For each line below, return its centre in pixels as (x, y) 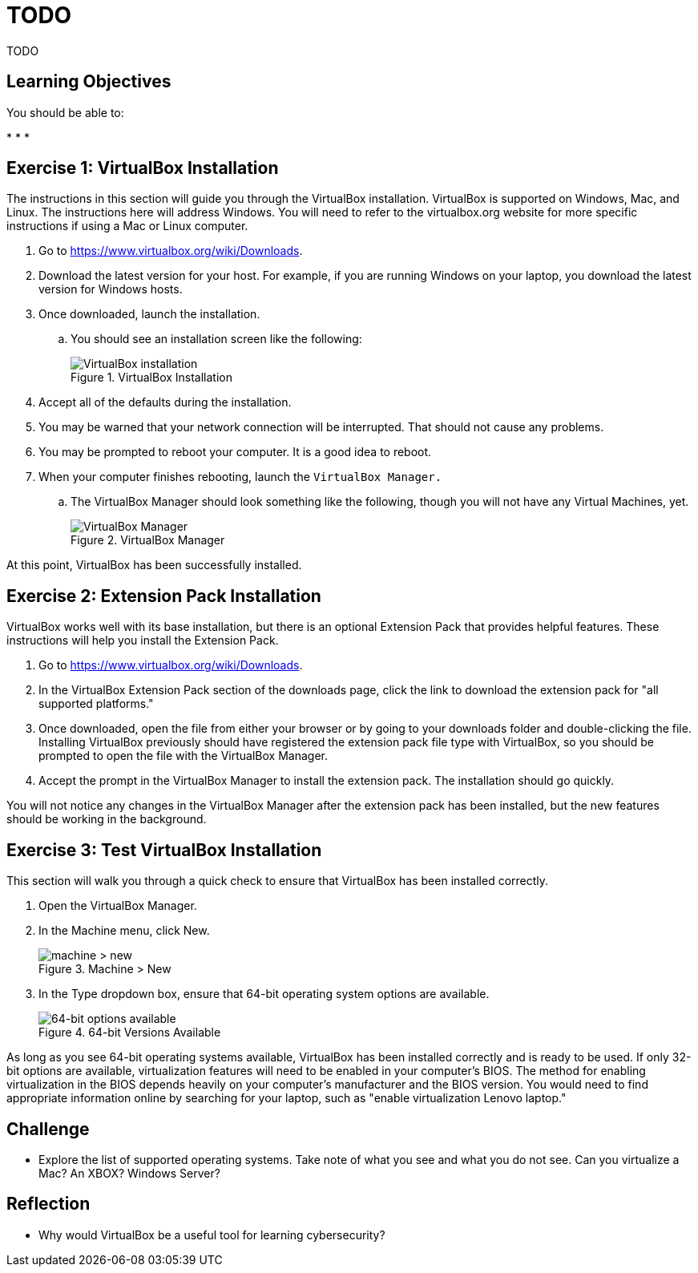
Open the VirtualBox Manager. (118, 906)
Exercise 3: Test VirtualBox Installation (164, 850)
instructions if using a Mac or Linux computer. (127, 226)
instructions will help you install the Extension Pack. (143, 641)
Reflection (48, 1204)
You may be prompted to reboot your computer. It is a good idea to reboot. (235, 452)
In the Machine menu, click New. (124, 931)
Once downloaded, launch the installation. (149, 314)
